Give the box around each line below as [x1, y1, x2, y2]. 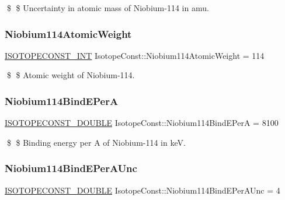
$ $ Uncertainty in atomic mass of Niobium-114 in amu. [6, 2, 209, 13]
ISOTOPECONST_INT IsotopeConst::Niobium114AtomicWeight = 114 [5, 49, 265, 61]
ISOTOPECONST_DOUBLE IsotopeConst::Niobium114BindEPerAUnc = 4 [5, 184, 280, 196]
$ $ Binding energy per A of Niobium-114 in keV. [6, 136, 186, 148]
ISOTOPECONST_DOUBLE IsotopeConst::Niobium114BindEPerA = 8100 [5, 117, 279, 129]
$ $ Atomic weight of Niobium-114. [6, 69, 135, 81]
